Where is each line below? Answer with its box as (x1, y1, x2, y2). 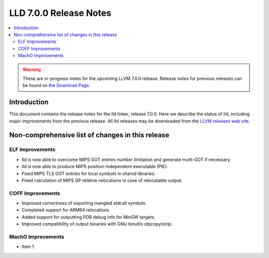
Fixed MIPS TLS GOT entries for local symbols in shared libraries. (21, 171, 156, 176)
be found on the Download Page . (22, 83, 91, 88)
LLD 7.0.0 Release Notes (9, 7, 112, 18)
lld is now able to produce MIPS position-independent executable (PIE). (21, 164, 168, 170)
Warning (22, 66, 41, 72)
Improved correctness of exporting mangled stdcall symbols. (21, 200, 147, 206)
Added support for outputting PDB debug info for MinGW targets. (21, 214, 155, 220)
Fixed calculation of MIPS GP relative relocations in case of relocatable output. (21, 177, 183, 183)
